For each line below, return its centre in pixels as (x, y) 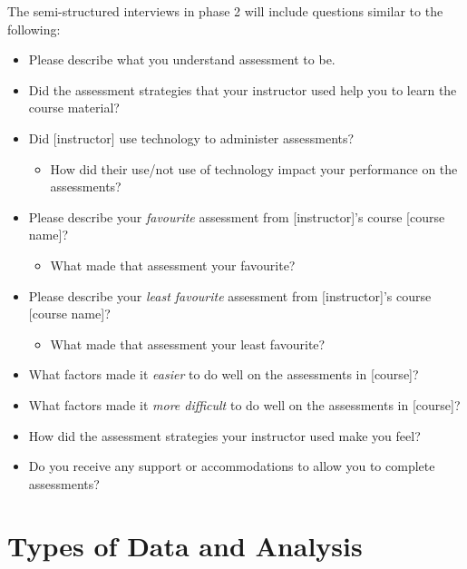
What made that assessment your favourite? (173, 265)
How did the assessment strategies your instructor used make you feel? (224, 435)
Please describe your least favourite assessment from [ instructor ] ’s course (230, 295)
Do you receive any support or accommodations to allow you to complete (232, 466)
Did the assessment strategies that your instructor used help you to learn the (243, 89)
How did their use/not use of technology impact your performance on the (254, 168)
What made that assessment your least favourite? (188, 343)
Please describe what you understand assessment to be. (182, 59)
